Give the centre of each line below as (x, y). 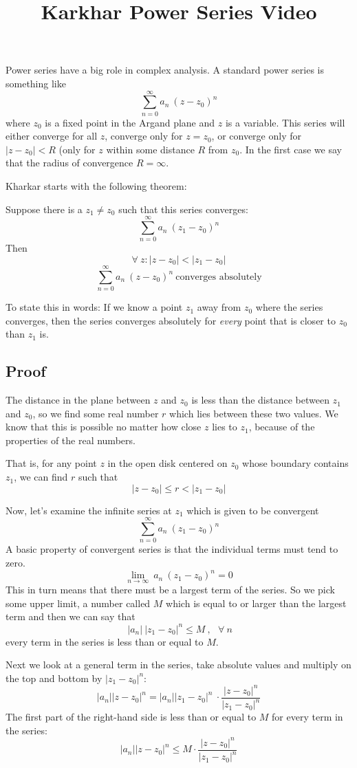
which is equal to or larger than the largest (256, 603)
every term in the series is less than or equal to (105, 641)
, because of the (282, 427)
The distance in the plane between (78, 400)
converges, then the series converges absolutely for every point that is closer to (171, 320)
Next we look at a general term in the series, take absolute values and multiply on (178, 665)
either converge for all (52, 136)
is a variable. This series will (285, 122)
